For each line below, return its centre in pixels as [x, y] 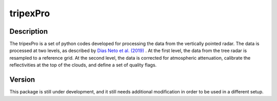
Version [22, 80]
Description [29, 31]
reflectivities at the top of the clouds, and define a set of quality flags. [83, 65]
